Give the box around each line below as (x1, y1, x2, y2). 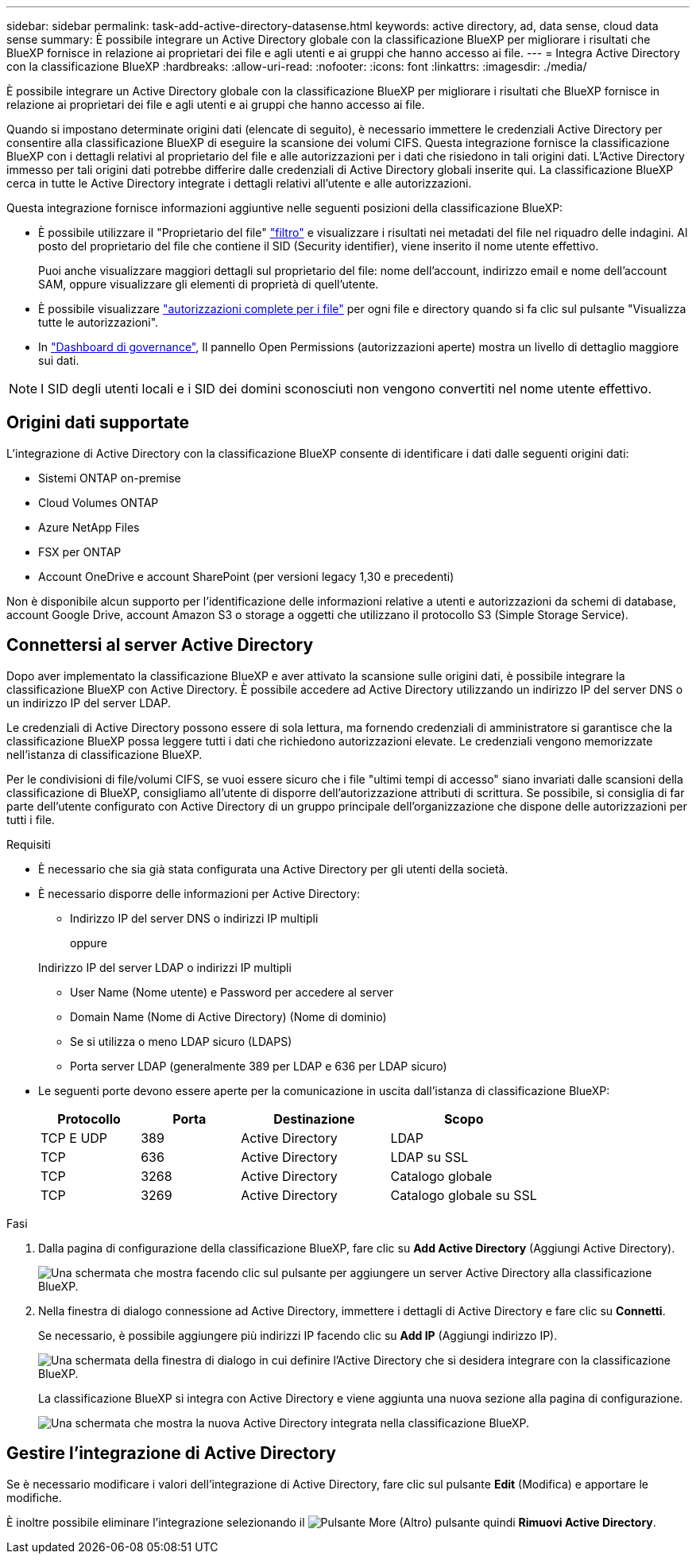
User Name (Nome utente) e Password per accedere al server (70, 985, 393, 999)
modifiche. (6, 1490, 62, 1504)
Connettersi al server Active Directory (6, 635, 314, 656)
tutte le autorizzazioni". (38, 315, 159, 329)
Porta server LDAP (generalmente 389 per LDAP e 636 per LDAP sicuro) (70, 1059, 447, 1073)
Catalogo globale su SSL (390, 1186, 537, 1203)
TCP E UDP (41, 1129, 108, 1146)
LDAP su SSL (390, 1148, 469, 1165)
